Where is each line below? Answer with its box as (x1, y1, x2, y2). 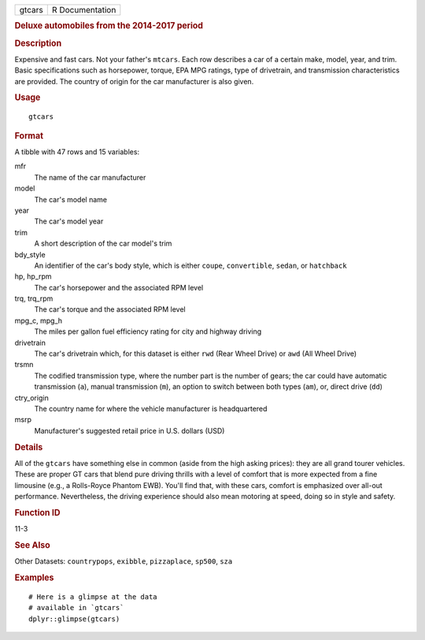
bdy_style (14, 250, 46, 259)
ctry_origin (14, 393, 49, 402)
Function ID (14, 507, 61, 518)
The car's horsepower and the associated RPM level (34, 283, 204, 292)
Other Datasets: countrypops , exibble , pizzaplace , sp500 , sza (14, 557, 233, 566)
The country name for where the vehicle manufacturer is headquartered (34, 404, 268, 413)
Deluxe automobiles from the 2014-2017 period (14, 20, 204, 31)
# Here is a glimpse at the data (28, 592, 157, 601)
